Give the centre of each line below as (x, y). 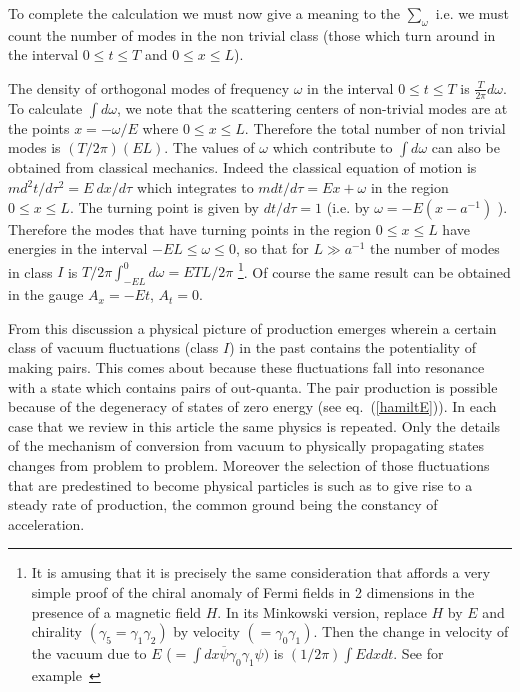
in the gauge (46, 294)
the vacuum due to (89, 653)
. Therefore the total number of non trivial (375, 127)
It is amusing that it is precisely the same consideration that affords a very (261, 572)
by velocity (206, 631)
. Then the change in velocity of (411, 631)
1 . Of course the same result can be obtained (374, 270)
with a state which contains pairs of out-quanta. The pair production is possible (253, 386)
